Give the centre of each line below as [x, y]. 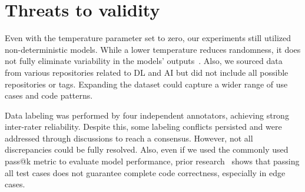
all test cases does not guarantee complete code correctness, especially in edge [145, 172]
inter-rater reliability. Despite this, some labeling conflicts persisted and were [143, 127]
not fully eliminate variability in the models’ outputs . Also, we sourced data [144, 61]
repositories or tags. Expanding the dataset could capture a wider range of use [146, 84]
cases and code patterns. [49, 95]
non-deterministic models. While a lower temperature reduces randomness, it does [153, 49]
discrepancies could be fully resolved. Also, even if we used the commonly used [147, 149]
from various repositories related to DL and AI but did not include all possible [147, 72]
